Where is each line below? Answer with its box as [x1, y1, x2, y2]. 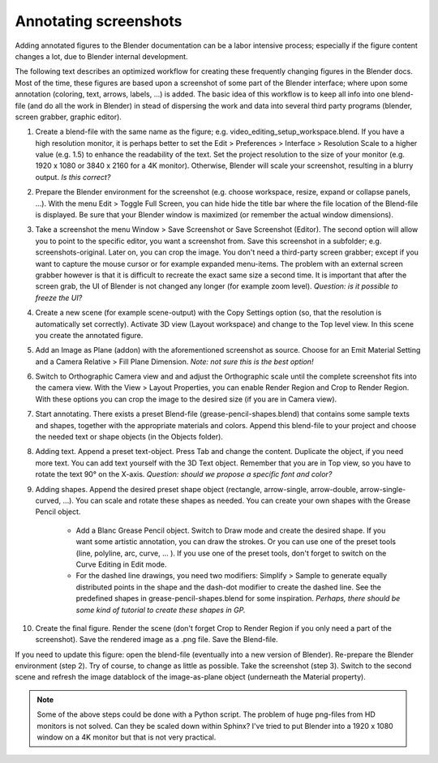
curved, [35, 495, 62, 505]
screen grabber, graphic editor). [15, 112, 122, 122]
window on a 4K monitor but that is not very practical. [36, 732, 217, 742]
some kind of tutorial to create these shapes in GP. [75, 605, 246, 615]
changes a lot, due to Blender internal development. [15, 51, 188, 61]
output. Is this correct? [35, 172, 111, 182]
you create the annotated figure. [35, 330, 144, 340]
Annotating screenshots [15, 12, 182, 30]
